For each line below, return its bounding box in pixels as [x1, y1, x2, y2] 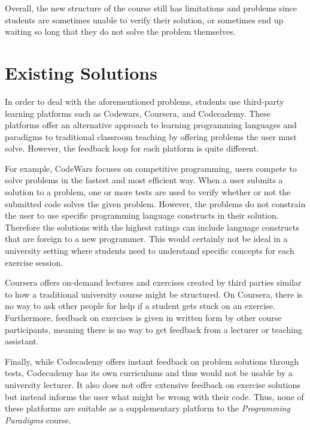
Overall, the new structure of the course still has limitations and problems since [5, 2, 297, 14]
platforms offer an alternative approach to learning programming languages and [5, 119, 297, 131]
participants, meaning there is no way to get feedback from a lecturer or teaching [5, 323, 302, 335]
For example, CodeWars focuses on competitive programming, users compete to [5, 162, 297, 174]
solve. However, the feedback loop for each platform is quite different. [5, 142, 259, 155]
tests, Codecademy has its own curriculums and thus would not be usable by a [5, 367, 293, 379]
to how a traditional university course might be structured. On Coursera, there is [5, 287, 303, 300]
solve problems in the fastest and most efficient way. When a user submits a [5, 174, 283, 186]
